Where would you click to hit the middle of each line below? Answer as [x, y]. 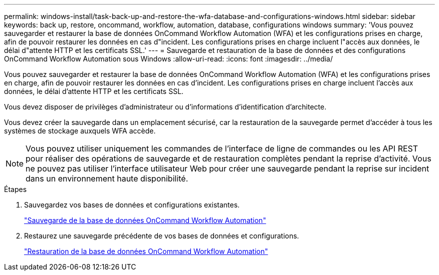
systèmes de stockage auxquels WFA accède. [80, 131]
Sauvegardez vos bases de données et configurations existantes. [132, 205]
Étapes [16, 189]
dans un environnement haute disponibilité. [107, 178]
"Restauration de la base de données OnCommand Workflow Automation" [146, 251]
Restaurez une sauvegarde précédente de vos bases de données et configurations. [162, 236]
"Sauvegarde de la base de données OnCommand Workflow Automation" [145, 220]
